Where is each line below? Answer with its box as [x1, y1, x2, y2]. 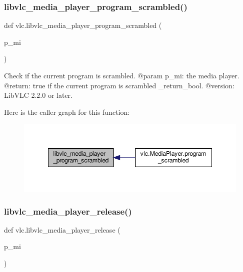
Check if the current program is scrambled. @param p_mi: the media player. [4, 70, 239, 80]
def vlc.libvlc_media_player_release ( [4, 224, 120, 235]
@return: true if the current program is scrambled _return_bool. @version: [4, 80, 234, 90]
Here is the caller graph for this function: [4, 106, 130, 117]
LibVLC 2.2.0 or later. [4, 90, 72, 100]
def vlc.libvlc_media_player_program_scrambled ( [4, 20, 162, 30]
